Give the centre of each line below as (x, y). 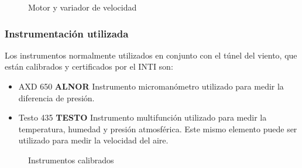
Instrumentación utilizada (67, 33)
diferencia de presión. (56, 97)
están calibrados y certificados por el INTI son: (89, 66)
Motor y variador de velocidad (83, 7)
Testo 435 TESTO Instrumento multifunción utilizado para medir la (143, 117)
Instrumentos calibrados (71, 160)
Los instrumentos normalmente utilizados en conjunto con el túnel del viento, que (151, 55)
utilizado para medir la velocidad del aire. (93, 140)
